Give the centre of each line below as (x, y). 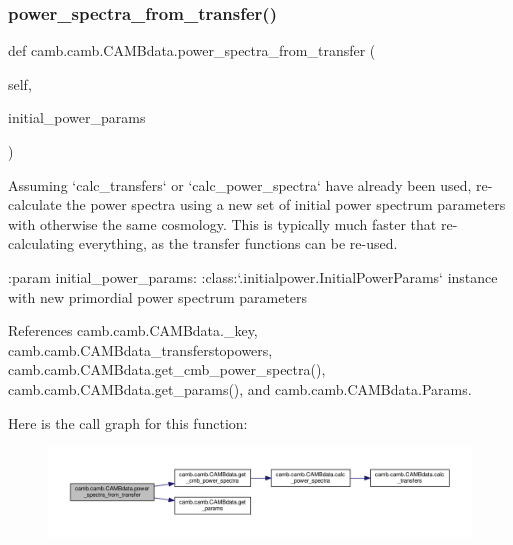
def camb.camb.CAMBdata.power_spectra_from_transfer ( (192, 50)
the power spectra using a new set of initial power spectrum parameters (286, 204)
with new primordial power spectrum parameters (158, 296)
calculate (35, 204)
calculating (41, 243)
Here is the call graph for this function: (128, 422)
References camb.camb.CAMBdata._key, (133, 330)
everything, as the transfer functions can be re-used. (238, 243)
